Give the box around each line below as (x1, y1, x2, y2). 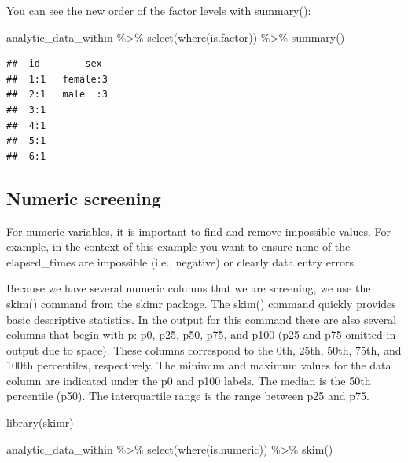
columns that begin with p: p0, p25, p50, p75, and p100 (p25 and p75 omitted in (6, 326, 396, 343)
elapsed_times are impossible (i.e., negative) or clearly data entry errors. (6, 253, 357, 270)
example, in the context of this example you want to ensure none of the (6, 238, 351, 255)
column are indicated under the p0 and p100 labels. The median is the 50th (6, 372, 371, 388)
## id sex (6, 58, 102, 70)
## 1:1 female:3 (6, 73, 108, 85)
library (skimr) (6, 414, 74, 431)
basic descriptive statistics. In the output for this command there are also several (6, 311, 397, 327)
